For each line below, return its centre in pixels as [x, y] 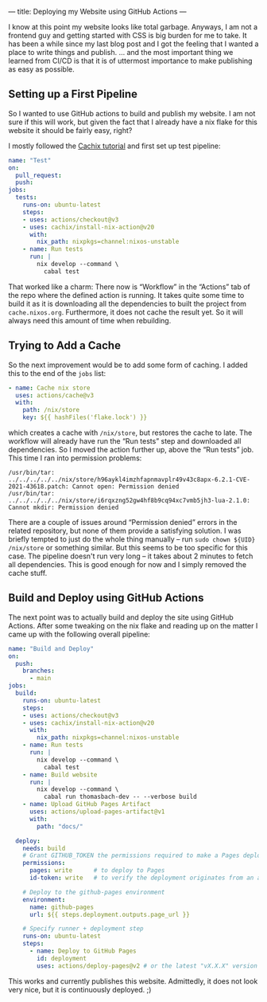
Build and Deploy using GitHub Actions [106, 598]
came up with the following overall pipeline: [79, 634]
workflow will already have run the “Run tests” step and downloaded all [125, 441]
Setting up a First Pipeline [73, 94]
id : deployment [62, 958]
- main [40, 679]
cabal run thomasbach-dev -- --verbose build [120, 797]
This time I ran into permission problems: [75, 458]
